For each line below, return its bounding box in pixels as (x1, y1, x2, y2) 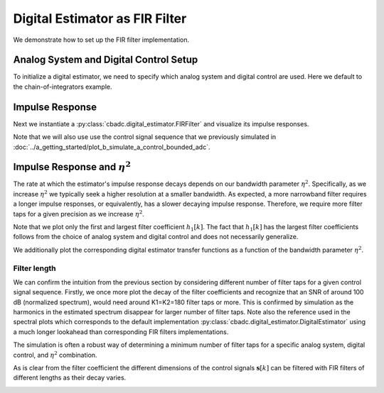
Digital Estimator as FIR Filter (13, 11, 187, 26)
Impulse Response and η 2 (13, 160, 132, 173)
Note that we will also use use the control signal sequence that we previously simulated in (13, 133, 277, 141)
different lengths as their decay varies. (13, 373, 127, 382)
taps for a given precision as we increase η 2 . (13, 209, 145, 218)
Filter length (13, 263, 56, 273)
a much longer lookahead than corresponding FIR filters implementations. (13, 327, 229, 336)
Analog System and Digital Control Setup (13, 54, 198, 66)
